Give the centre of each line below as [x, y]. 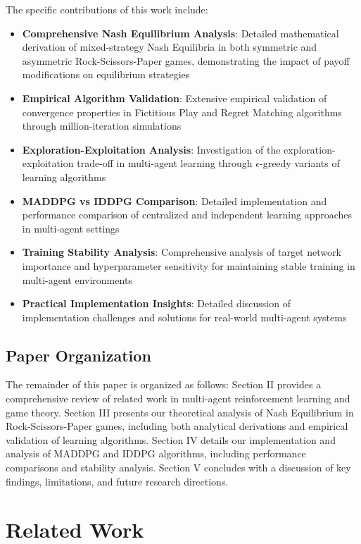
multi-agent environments [77, 279]
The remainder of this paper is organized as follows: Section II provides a [164, 384]
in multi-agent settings [71, 228]
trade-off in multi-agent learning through [165, 163]
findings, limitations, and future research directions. [117, 481]
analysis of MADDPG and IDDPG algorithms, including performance [156, 453]
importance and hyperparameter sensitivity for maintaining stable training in [189, 265]
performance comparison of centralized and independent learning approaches [187, 215]
